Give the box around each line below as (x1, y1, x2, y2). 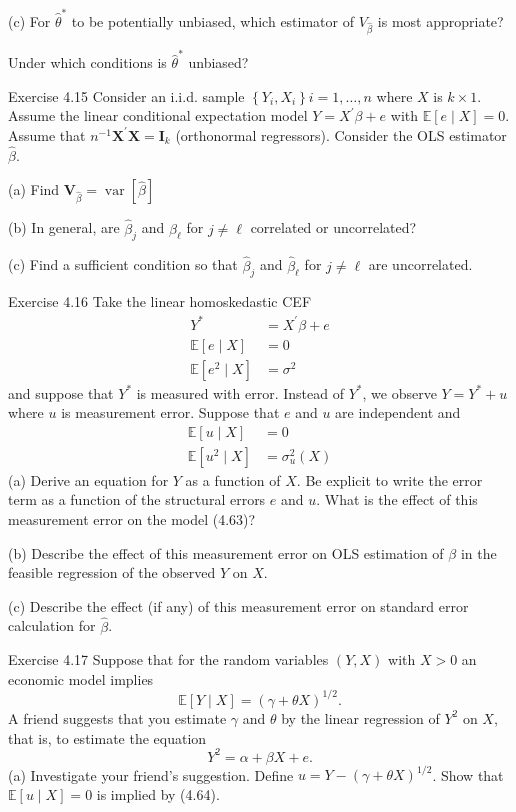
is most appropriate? (377, 10, 504, 31)
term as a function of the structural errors (8, 489, 266, 510)
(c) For (8, 10, 51, 31)
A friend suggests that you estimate (8, 707, 227, 728)
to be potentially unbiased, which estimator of (71, 10, 354, 31)
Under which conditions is (8, 52, 167, 73)
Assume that (8, 124, 86, 145)
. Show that (432, 764, 504, 785)
